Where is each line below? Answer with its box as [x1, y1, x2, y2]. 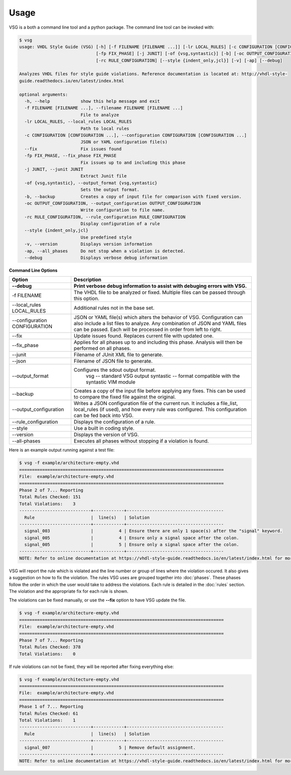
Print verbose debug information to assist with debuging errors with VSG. [73, 282, 247, 289]
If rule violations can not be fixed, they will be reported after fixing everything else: [9, 664, 174, 669]
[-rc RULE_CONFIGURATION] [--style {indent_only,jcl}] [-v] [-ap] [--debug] [96, 57, 283, 63]
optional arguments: [19, 91, 68, 97]
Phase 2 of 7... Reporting [19, 487, 83, 493]
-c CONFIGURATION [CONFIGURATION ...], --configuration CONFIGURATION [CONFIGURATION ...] [24, 133, 247, 138]
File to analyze [80, 112, 119, 118]
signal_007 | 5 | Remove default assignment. [24, 744, 196, 750]
